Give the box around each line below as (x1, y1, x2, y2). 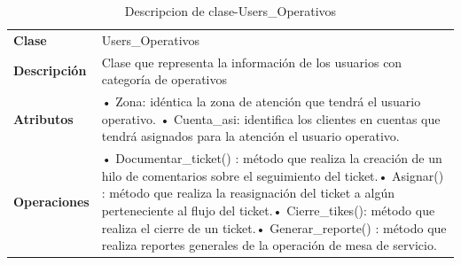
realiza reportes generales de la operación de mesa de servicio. (101, 236, 437, 254)
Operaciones (13, 192, 90, 211)
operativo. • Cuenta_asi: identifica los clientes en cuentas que (101, 109, 441, 128)
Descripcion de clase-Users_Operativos (124, 2, 337, 19)
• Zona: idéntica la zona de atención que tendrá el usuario (101, 92, 421, 111)
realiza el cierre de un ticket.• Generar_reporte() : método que (101, 218, 447, 237)
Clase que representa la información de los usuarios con (101, 52, 402, 71)
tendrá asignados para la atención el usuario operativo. (101, 127, 400, 145)
